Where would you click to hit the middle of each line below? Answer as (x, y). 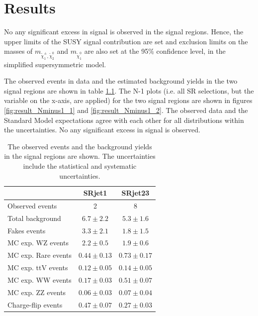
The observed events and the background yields (80, 146)
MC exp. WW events (40, 280)
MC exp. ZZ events (37, 292)
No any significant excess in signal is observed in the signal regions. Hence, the (124, 32)
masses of (18, 51)
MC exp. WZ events (38, 243)
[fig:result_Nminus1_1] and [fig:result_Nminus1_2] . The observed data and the (126, 110)
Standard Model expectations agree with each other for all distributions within (124, 120)
